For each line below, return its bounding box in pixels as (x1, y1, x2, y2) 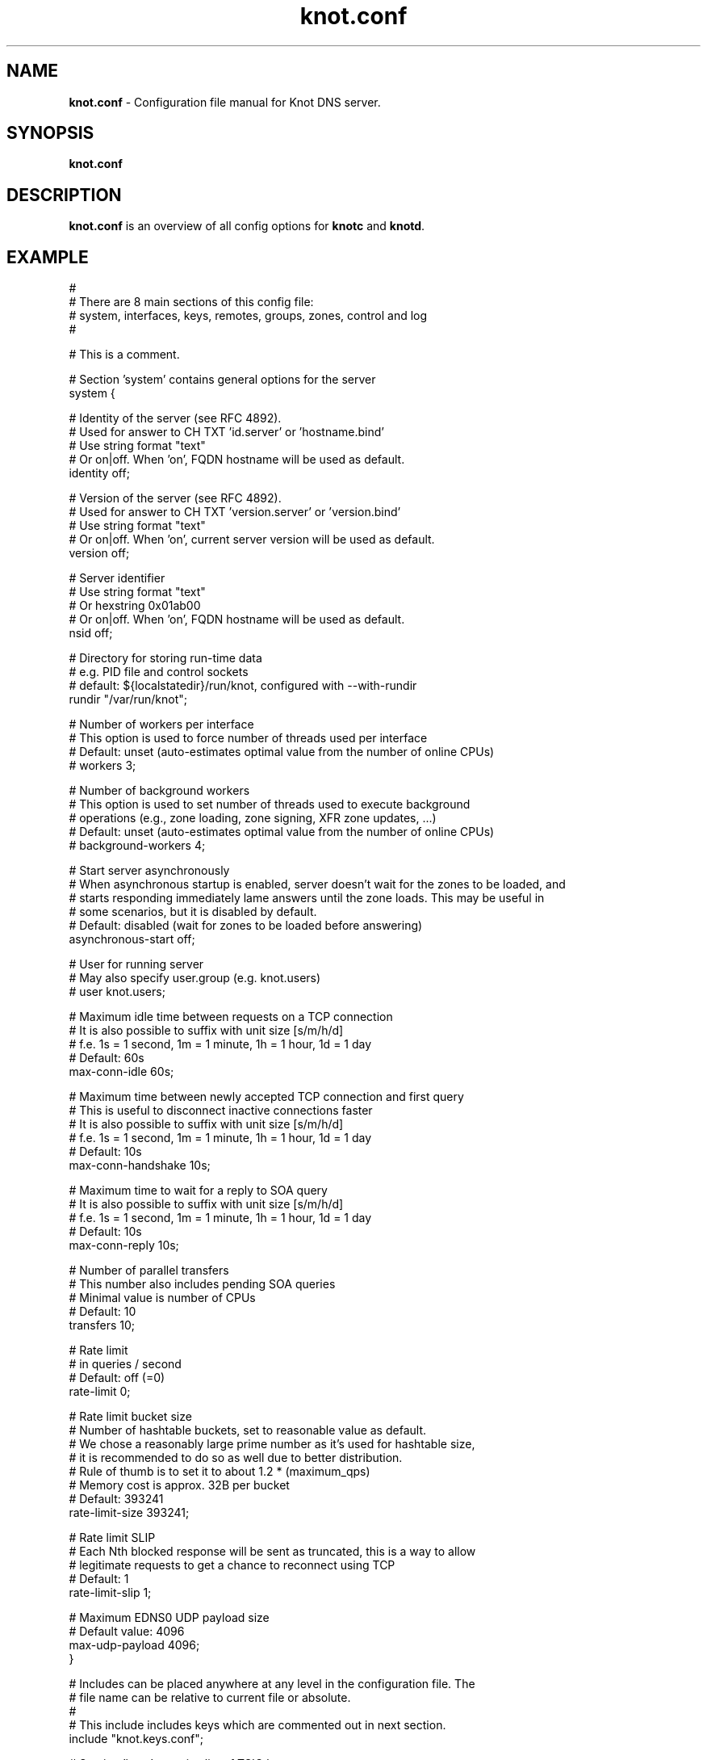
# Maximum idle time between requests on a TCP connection (69, 1010, 393, 1024)
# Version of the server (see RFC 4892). (69, 491, 282, 506)
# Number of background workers (69, 783, 250, 798)
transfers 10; (69, 1318, 136, 1333)
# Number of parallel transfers (69, 1263, 229, 1278)
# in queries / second (69, 1357, 182, 1371)
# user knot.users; (69, 985, 165, 999)
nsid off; (69, 626, 113, 641)
